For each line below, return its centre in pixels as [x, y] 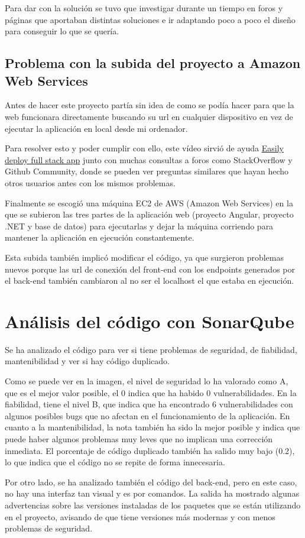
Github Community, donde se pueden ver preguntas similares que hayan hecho [147, 171]
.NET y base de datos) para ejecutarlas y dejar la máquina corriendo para [139, 226]
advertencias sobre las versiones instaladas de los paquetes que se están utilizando [153, 505]
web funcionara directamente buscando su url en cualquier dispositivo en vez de [149, 116]
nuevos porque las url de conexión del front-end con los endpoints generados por [150, 269]
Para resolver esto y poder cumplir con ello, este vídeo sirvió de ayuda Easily [144, 148]
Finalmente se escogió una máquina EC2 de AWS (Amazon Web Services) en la [149, 202]
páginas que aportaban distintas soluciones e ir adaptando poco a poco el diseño [150, 19]
